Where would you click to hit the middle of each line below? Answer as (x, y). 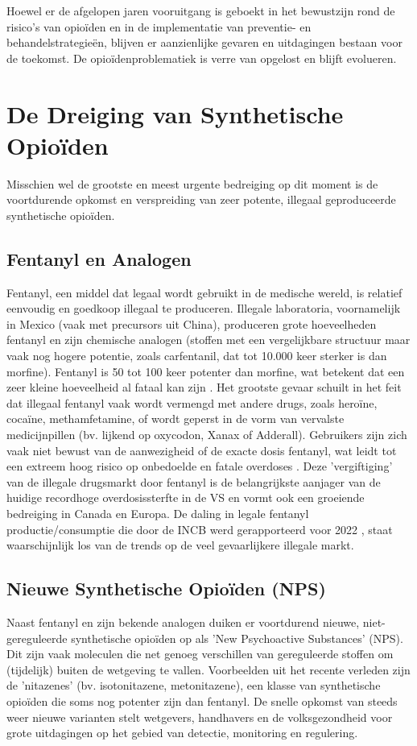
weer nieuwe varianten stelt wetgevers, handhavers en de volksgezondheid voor (200, 717)
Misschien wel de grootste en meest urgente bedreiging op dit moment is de (192, 183)
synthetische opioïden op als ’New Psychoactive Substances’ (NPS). (237, 638)
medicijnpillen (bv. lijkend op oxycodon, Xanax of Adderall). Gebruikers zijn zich (207, 435)
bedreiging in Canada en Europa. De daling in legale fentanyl (158, 513)
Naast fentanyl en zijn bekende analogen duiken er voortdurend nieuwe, (183, 622)
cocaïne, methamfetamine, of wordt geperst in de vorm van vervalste (175, 419)
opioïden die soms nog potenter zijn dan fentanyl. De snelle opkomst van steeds (202, 700)
